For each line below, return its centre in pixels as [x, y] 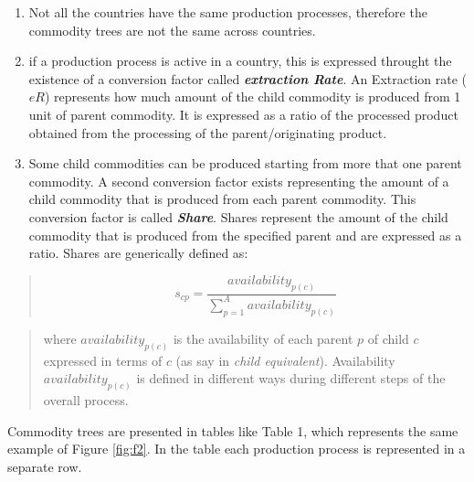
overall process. [86, 400]
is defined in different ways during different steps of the [291, 378]
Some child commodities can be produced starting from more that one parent [245, 163]
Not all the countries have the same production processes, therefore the [228, 12]
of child [388, 338]
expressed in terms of [103, 360]
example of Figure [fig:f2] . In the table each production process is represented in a [237, 449]
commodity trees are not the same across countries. [172, 30]
